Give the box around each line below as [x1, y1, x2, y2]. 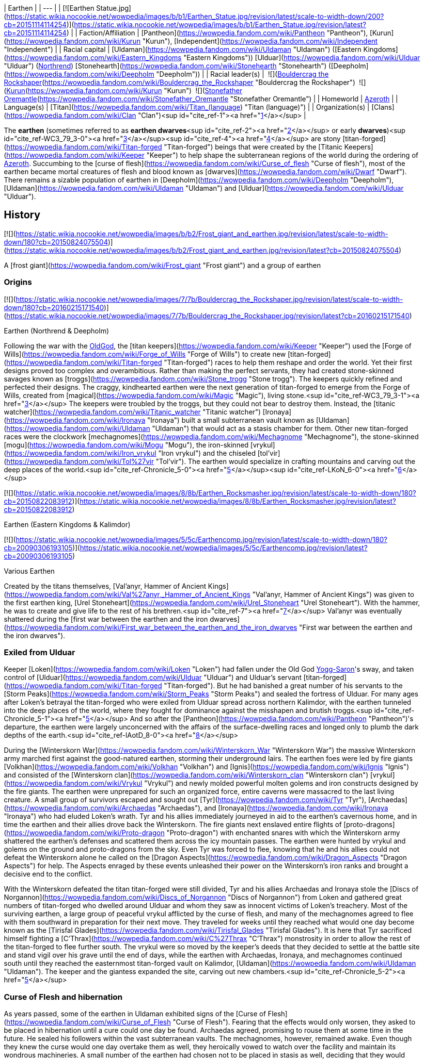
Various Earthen [4, 566, 55, 575]
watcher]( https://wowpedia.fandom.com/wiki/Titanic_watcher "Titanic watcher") [4, 407, 261, 416]
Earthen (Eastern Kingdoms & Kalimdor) [4, 520, 131, 529]
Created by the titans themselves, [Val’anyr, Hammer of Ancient [4, 581, 206, 590]
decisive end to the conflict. [4, 870, 93, 878]
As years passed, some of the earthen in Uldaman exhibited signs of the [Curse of [4, 1010, 266, 1018]
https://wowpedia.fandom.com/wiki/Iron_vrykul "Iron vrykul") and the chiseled [6, 448, 256, 457]
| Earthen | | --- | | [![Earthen [4, 4, 94, 12]
